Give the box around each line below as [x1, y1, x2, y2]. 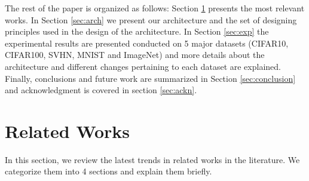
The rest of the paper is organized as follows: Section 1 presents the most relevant [5, 2, 305, 14]
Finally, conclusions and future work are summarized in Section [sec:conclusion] [5, 72, 296, 84]
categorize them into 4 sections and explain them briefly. [5, 165, 212, 177]
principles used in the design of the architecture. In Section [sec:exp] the [5, 25, 269, 38]
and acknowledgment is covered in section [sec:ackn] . [5, 84, 197, 96]
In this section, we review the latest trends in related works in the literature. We [5, 153, 300, 165]
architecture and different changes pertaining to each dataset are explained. [5, 60, 281, 72]
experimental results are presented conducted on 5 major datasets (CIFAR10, [5, 36, 289, 49]
